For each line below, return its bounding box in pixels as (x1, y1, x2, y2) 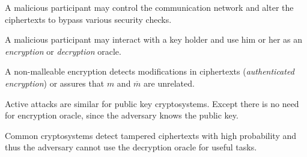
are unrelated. (144, 76, 195, 89)
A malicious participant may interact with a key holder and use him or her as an (5, 33, 303, 46)
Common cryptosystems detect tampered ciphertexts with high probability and (5, 129, 297, 141)
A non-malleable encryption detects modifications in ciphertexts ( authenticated (5, 65, 294, 78)
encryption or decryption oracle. (5, 45, 121, 57)
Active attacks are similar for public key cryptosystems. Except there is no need (5, 97, 299, 109)
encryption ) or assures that (5, 76, 105, 89)
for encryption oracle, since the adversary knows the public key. (5, 109, 239, 122)
